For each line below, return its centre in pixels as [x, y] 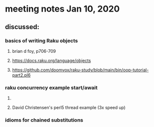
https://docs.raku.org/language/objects [51, 60]
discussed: [22, 27]
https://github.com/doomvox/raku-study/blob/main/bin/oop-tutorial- [80, 70]
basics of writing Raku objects [42, 41]
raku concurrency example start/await [51, 87]
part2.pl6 [21, 75]
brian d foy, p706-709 [34, 51]
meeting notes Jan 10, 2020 [62, 9]
